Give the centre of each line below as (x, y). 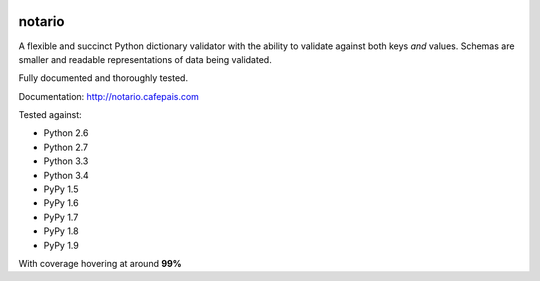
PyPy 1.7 (61, 217)
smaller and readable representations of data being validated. (145, 59)
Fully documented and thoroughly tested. (103, 78)
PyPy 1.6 (61, 203)
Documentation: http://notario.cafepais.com (109, 96)
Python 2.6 (66, 133)
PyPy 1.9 (61, 245)
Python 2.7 (66, 147)
